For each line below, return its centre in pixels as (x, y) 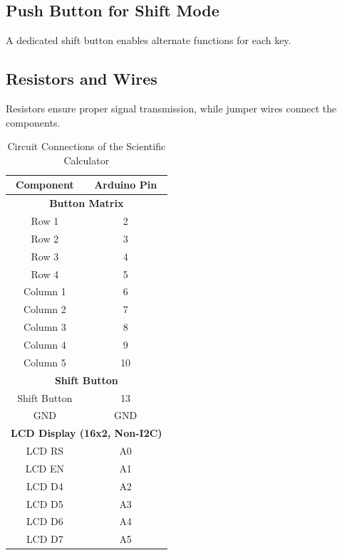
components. (33, 122)
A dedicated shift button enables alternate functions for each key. (149, 40)
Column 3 (45, 327)
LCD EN (45, 468)
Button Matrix (87, 203)
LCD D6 (45, 521)
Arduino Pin (126, 185)
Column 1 (45, 291)
